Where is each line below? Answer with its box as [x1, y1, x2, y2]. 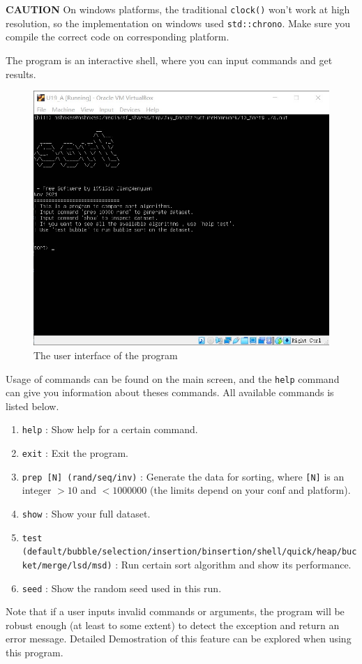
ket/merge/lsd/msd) [22, 560, 112, 571]
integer [22, 483, 52, 497]
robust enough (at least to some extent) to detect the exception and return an [6, 617, 340, 632]
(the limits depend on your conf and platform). [149, 483, 351, 497]
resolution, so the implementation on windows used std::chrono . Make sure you [6, 15, 351, 30]
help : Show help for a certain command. [22, 422, 198, 437]
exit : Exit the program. [22, 446, 129, 460]
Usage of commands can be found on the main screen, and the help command [6, 371, 340, 386]
